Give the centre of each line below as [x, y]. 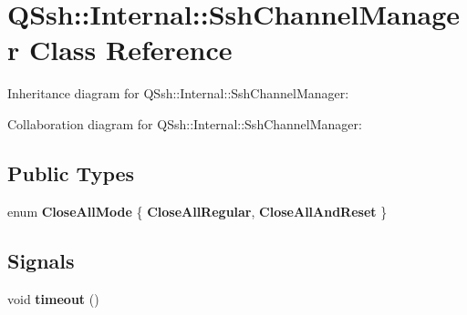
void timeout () [53, 298]
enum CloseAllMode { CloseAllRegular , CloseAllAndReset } [197, 211]
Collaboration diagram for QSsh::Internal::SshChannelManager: [185, 123]
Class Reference [130, 50]
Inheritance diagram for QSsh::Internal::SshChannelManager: [178, 93]
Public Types [71, 173]
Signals [41, 260]
